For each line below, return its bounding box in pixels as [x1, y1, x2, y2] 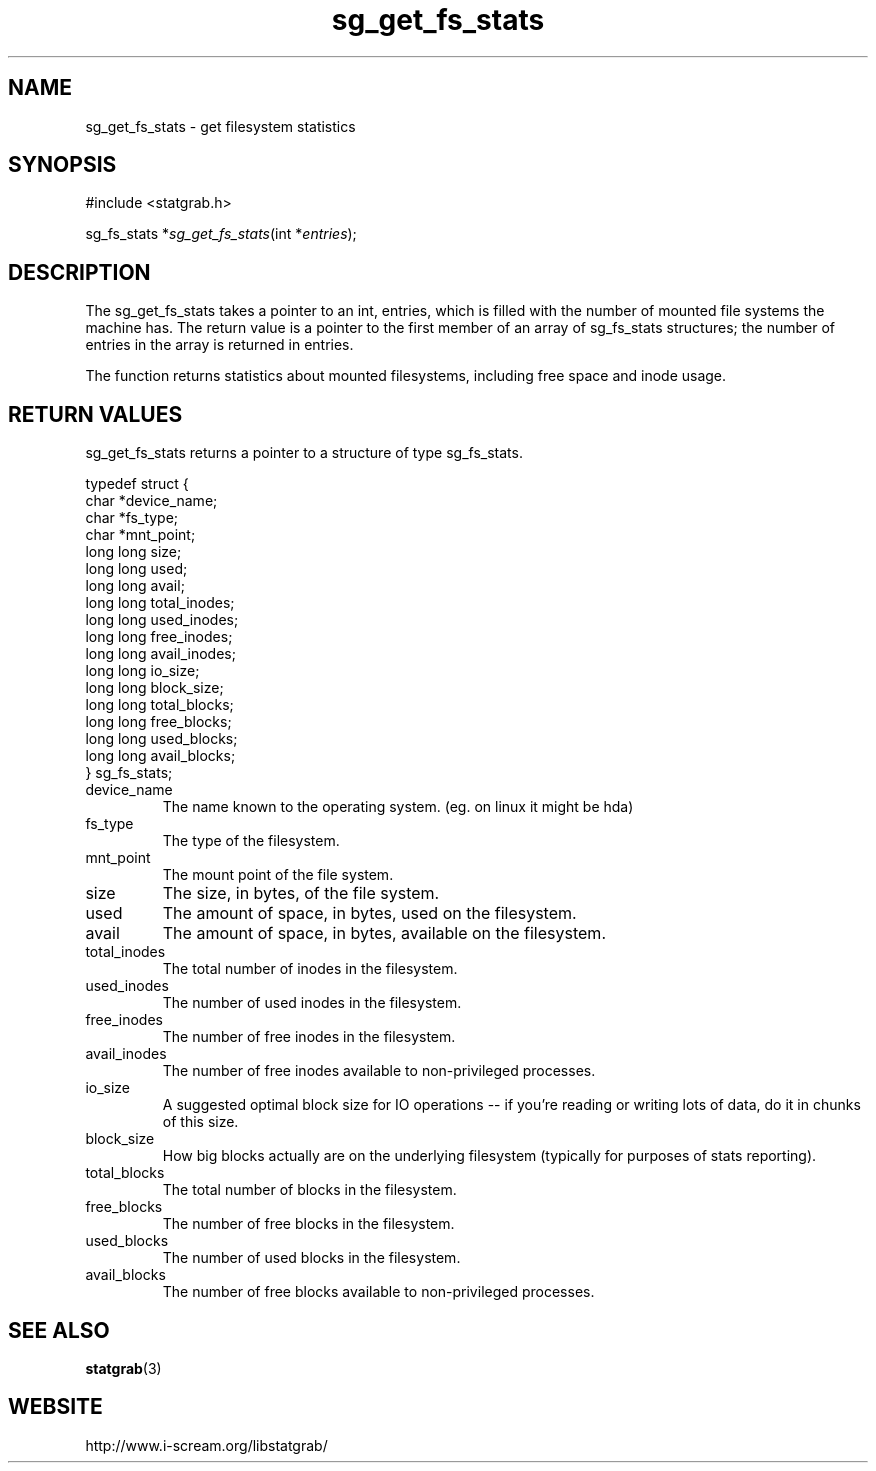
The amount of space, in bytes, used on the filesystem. [162, 903, 577, 924]
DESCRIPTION [8, 259, 151, 285]
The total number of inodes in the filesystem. [162, 960, 458, 978]
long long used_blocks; [85, 730, 238, 748]
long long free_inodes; [85, 628, 233, 646]
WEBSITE [8, 1394, 103, 1420]
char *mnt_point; [85, 526, 196, 544]
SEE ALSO [8, 1317, 110, 1343]
